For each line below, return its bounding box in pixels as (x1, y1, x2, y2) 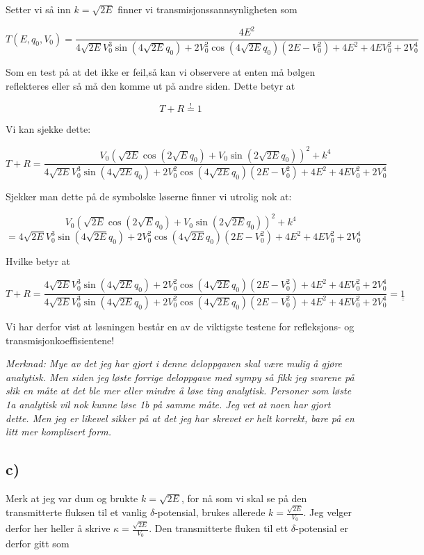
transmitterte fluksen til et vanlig (6, 505, 147, 520)
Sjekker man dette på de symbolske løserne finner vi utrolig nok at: (6, 189, 292, 204)
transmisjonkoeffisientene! (6, 332, 115, 347)
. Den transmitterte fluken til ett (149, 521, 288, 536)
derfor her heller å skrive (6, 521, 111, 536)
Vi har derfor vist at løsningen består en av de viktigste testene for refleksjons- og (6, 319, 354, 333)
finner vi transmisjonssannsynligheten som (117, 2, 297, 16)
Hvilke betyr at (6, 254, 70, 268)
